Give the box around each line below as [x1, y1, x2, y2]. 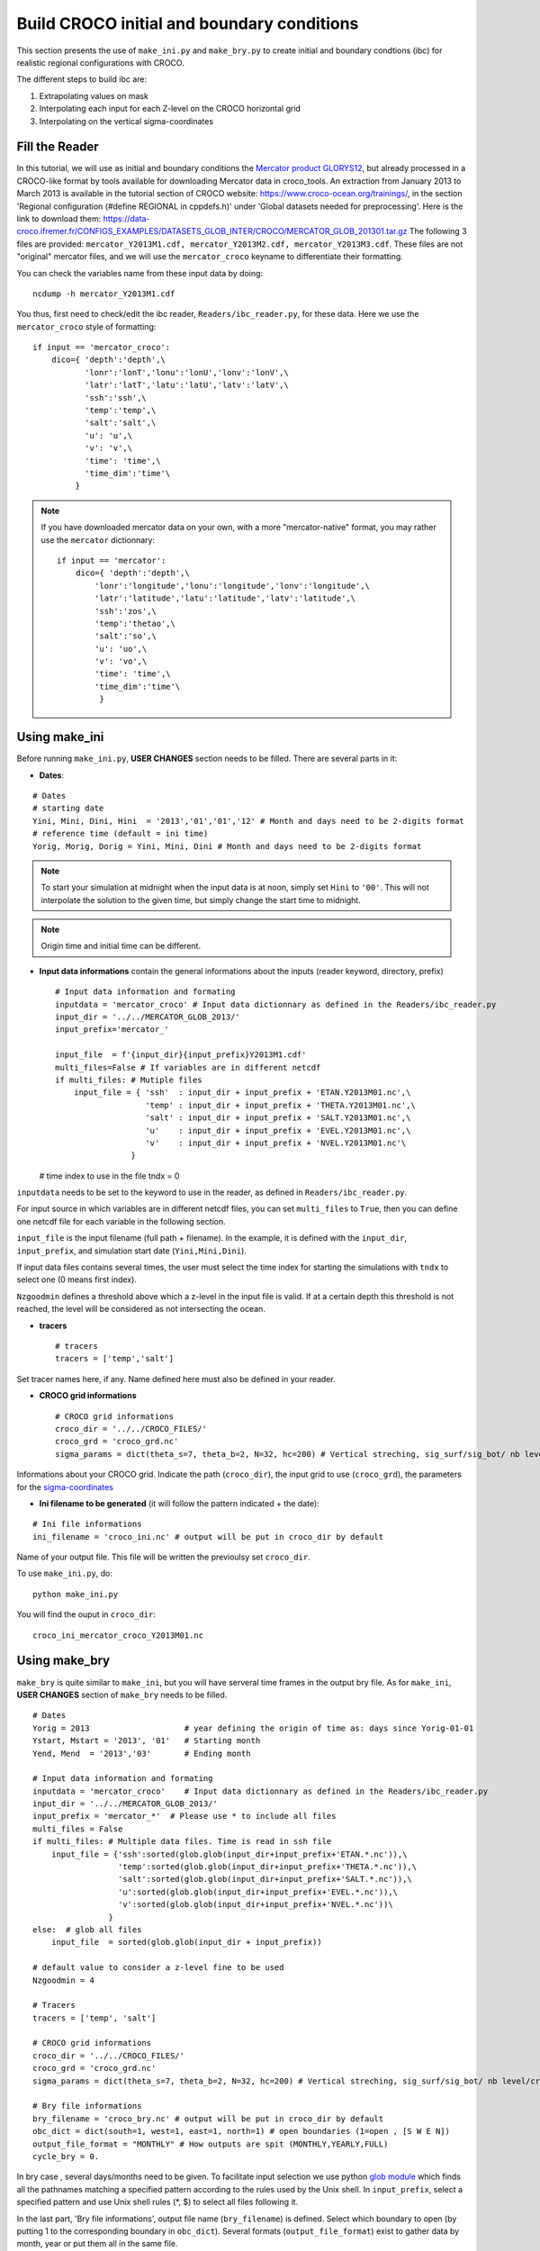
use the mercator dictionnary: [40, 534, 156, 545]
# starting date [32, 803, 104, 814]
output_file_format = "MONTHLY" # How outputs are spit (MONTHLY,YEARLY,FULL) [32, 2138, 389, 2149]
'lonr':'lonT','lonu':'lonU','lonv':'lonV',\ [84, 367, 290, 377]
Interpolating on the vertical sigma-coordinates [39, 115, 214, 126]
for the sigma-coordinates [16, 1481, 114, 1492]
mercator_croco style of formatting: [16, 321, 157, 332]
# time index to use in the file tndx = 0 [39, 1171, 180, 1181]
